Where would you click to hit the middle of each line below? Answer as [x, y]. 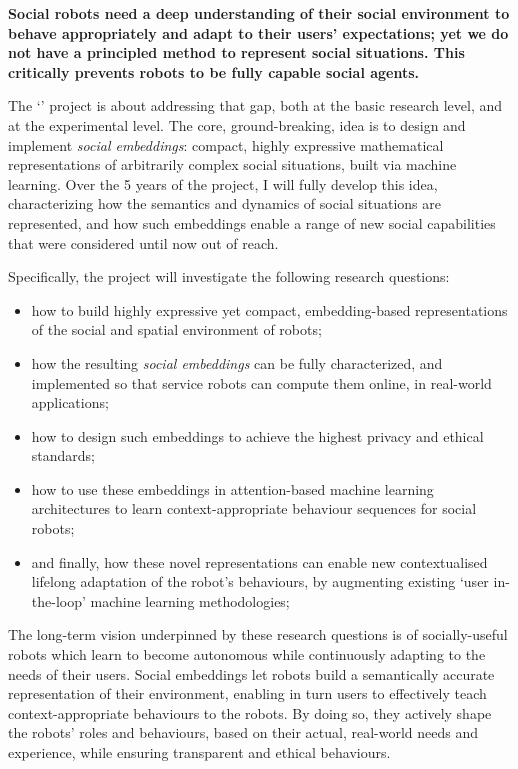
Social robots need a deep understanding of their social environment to [259, 13]
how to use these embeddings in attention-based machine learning [232, 488]
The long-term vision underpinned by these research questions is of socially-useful [258, 634]
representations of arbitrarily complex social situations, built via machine [232, 164]
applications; [70, 402]
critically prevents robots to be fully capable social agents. [214, 71]
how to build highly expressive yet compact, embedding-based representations [269, 309]
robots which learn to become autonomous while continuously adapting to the [247, 654]
